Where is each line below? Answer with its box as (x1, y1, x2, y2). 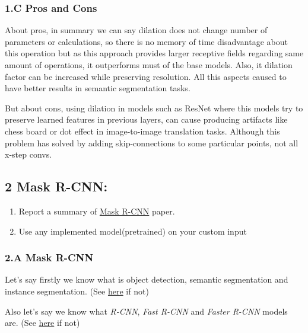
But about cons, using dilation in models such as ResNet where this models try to (5, 101, 303, 114)
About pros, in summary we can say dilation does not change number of (5, 24, 268, 36)
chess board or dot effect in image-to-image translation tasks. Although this (5, 124, 280, 137)
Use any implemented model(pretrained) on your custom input (18, 225, 247, 237)
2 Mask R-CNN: (5, 177, 108, 196)
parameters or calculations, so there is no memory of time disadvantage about (5, 35, 288, 47)
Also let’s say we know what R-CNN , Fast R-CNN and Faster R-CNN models (5, 305, 288, 317)
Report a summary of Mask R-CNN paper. (18, 204, 175, 217)
